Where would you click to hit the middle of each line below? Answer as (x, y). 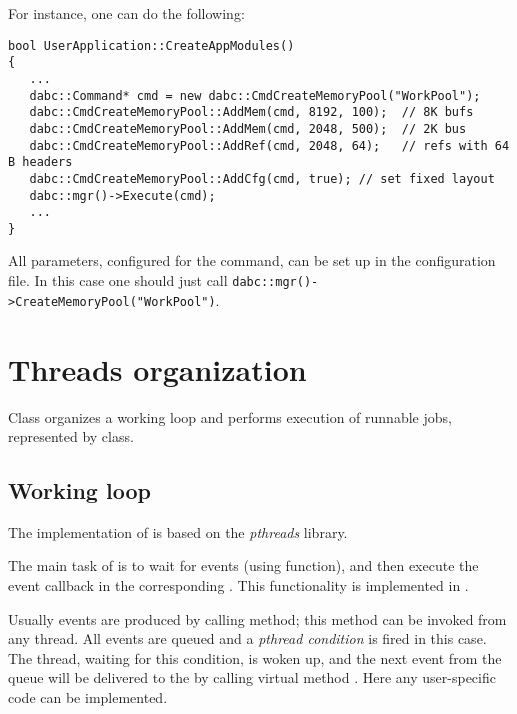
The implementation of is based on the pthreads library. (178, 531)
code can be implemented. (88, 697)
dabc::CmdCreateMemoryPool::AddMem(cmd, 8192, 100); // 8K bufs (251, 112)
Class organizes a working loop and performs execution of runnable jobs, (230, 416)
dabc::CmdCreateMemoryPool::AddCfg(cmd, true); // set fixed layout (262, 178)
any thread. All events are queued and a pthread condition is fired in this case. (247, 638)
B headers (40, 162)
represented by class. (71, 436)
